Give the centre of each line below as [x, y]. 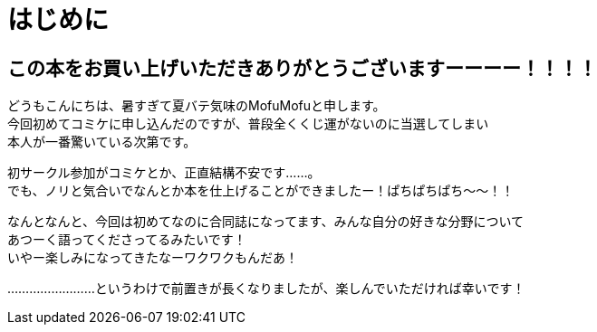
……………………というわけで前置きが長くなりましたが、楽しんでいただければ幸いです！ [266, 289]
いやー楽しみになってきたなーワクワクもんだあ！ [153, 258]
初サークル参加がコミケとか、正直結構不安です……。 [164, 173]
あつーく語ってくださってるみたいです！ [127, 240]
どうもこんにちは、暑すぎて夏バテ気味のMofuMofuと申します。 [197, 106]
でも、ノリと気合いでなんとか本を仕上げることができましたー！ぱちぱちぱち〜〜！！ [261, 191]
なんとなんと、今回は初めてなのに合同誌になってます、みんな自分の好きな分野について [266, 222]
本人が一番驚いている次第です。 [102, 142]
